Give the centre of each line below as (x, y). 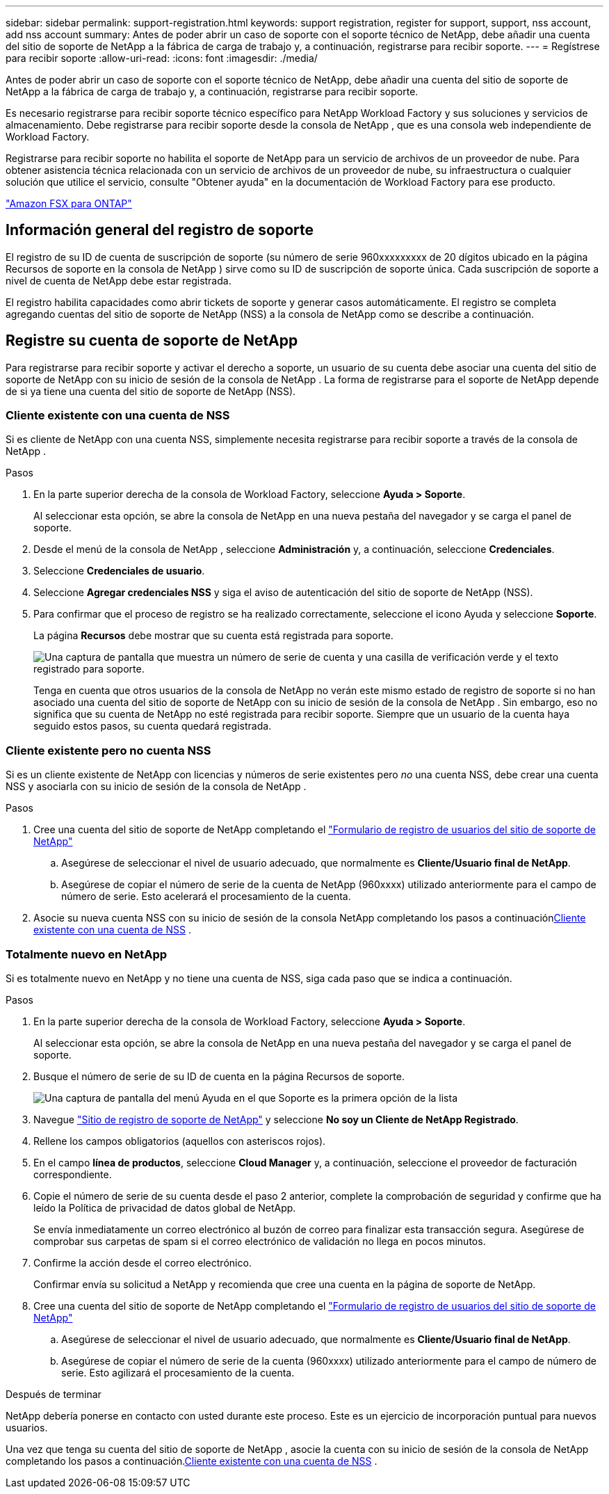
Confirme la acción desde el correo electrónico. (143, 1262)
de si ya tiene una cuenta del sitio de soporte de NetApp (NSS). (151, 391)
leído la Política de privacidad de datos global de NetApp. (165, 1207)
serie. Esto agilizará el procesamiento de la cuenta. (178, 1372)
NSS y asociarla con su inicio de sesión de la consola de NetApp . (156, 787)
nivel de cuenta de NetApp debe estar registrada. (119, 280)
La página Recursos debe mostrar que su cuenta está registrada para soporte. (213, 636)
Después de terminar (54, 1394)
